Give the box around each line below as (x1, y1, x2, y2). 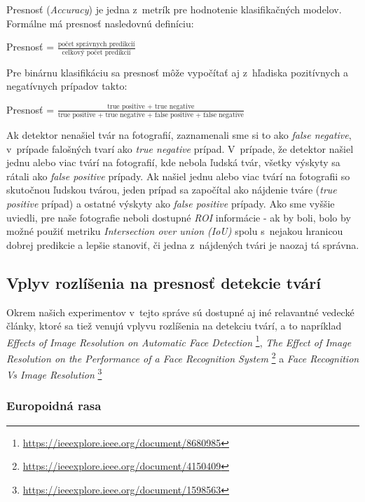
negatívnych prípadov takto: (6, 79, 128, 93)
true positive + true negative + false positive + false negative (57, 111, 244, 118)
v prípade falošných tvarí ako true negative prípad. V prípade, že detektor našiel (6, 141, 354, 156)
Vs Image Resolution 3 (6, 365, 102, 381)
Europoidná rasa (6, 397, 102, 414)
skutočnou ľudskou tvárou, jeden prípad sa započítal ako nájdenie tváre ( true (6, 182, 337, 197)
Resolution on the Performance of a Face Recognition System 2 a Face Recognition (6, 348, 359, 365)
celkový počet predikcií (62, 48, 131, 56)
